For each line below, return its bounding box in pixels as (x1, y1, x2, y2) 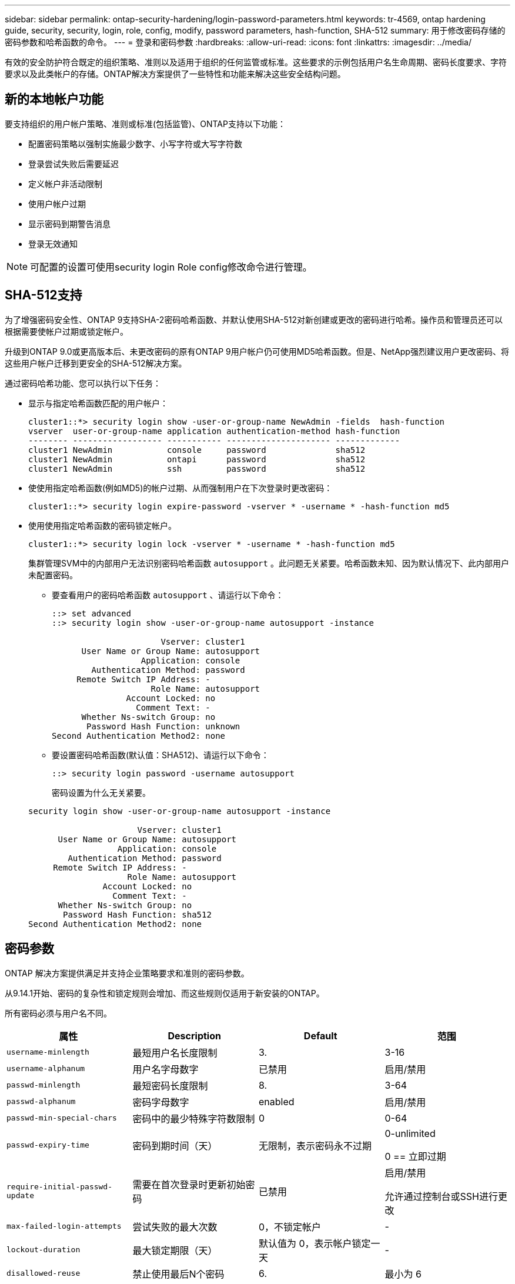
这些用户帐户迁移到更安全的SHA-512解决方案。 (5, 358, 187, 368)
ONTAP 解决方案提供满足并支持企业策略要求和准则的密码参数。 (5, 968, 249, 978)
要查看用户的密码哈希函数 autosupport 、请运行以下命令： (52, 589, 284, 600)
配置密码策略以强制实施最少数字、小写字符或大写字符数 (28, 138, 242, 149)
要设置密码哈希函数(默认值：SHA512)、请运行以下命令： (52, 749, 269, 760)
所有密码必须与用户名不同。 (5, 1008, 112, 1018)
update (6, 1190, 34, 1200)
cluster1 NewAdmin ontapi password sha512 (28, 454, 366, 464)
